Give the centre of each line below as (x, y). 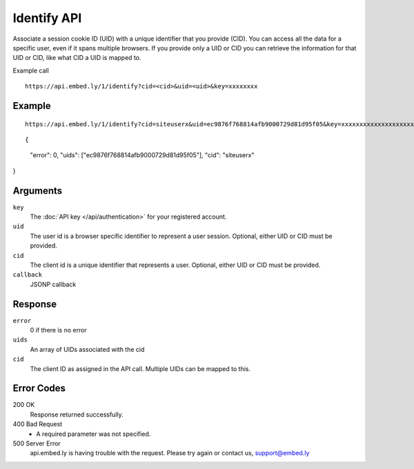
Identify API (47, 18)
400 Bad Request (38, 424)
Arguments (38, 191)
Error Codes (39, 389)
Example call (31, 70)
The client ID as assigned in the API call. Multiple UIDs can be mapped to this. (140, 368)
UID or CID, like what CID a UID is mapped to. (77, 58)
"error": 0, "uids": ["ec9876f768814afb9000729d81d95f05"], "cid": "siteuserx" (142, 155)
